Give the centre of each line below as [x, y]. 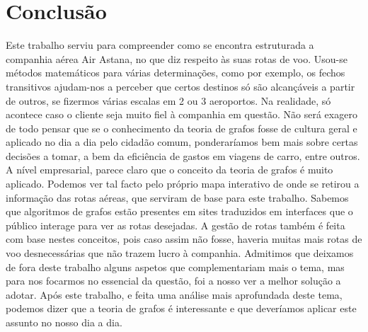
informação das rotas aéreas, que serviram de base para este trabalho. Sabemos [177, 197]
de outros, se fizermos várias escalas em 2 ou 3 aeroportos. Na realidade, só [168, 100]
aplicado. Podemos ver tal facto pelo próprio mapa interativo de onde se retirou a [183, 184]
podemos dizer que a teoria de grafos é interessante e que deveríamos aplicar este [181, 308]
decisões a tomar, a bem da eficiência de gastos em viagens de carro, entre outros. [183, 155]
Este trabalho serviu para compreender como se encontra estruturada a [160, 45]
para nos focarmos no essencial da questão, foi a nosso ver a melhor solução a [173, 281]
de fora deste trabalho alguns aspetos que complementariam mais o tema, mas [175, 267]
